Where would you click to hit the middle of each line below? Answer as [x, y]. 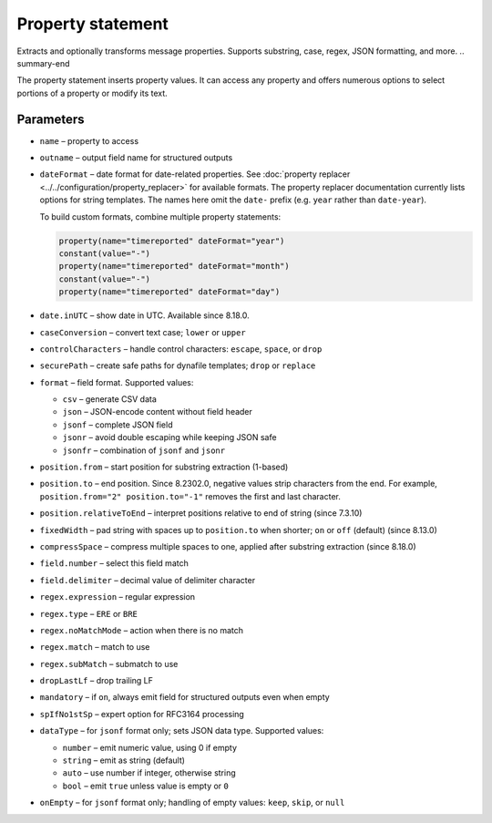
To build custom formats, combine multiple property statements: [160, 216]
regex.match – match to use [95, 647]
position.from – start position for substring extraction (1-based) [164, 467]
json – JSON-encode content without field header [157, 412]
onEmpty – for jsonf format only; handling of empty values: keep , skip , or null [192, 803]
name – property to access [89, 140]
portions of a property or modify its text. [92, 93]
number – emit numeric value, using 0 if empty [149, 747]
